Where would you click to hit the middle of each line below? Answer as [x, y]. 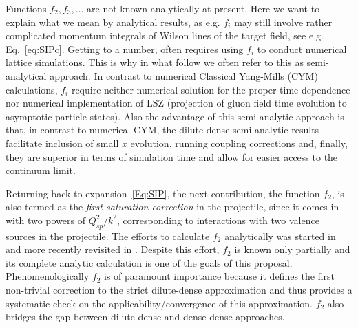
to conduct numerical [302, 48]
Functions [26, 8]
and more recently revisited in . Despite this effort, [113, 249]
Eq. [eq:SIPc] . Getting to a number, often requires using [125, 48]
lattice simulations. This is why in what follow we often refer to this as [155, 62]
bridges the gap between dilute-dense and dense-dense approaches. [145, 317]
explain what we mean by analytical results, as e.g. [113, 22]
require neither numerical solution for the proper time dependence [211, 89]
